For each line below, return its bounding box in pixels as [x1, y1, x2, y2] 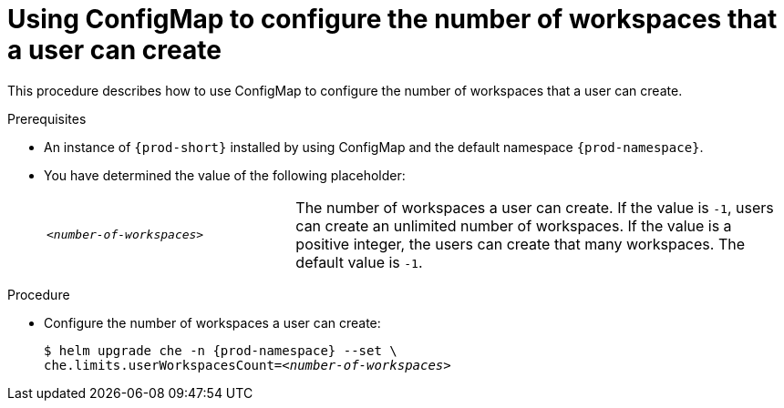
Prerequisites [7, 110, 87, 127]
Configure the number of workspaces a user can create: [44, 314, 381, 331]
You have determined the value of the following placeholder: [44, 167, 406, 183]
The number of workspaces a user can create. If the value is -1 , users [295, 198, 774, 217]
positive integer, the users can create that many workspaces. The [295, 234, 745, 253]
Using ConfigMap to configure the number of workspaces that [7, 4, 778, 35]
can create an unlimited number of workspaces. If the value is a [295, 216, 732, 235]
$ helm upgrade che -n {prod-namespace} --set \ [44, 342, 397, 358]
